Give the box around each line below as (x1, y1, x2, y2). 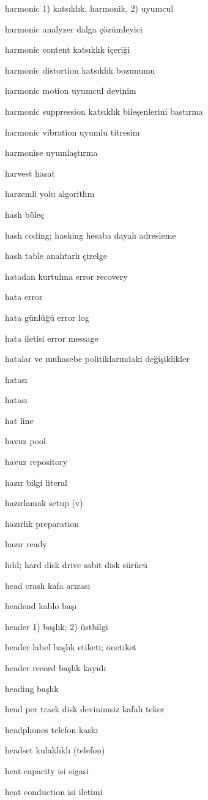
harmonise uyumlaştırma (5, 146, 98, 159)
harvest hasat (5, 166, 55, 179)
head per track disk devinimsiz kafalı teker (5, 702, 165, 715)
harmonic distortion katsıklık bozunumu (5, 63, 155, 76)
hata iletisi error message (5, 331, 98, 344)
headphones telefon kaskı (5, 723, 98, 736)
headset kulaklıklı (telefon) (5, 744, 105, 756)
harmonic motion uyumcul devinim (5, 84, 136, 97)
